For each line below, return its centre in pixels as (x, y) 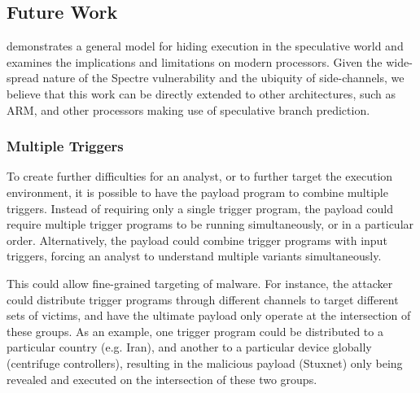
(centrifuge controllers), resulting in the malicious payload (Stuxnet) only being (205, 362)
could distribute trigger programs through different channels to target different (203, 299)
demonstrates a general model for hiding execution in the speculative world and (205, 46)
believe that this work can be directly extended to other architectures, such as (201, 93)
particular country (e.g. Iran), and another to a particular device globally (189, 347)
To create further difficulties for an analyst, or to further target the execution (200, 176)
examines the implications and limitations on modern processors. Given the (195, 61)
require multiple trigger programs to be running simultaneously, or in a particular (210, 224)
